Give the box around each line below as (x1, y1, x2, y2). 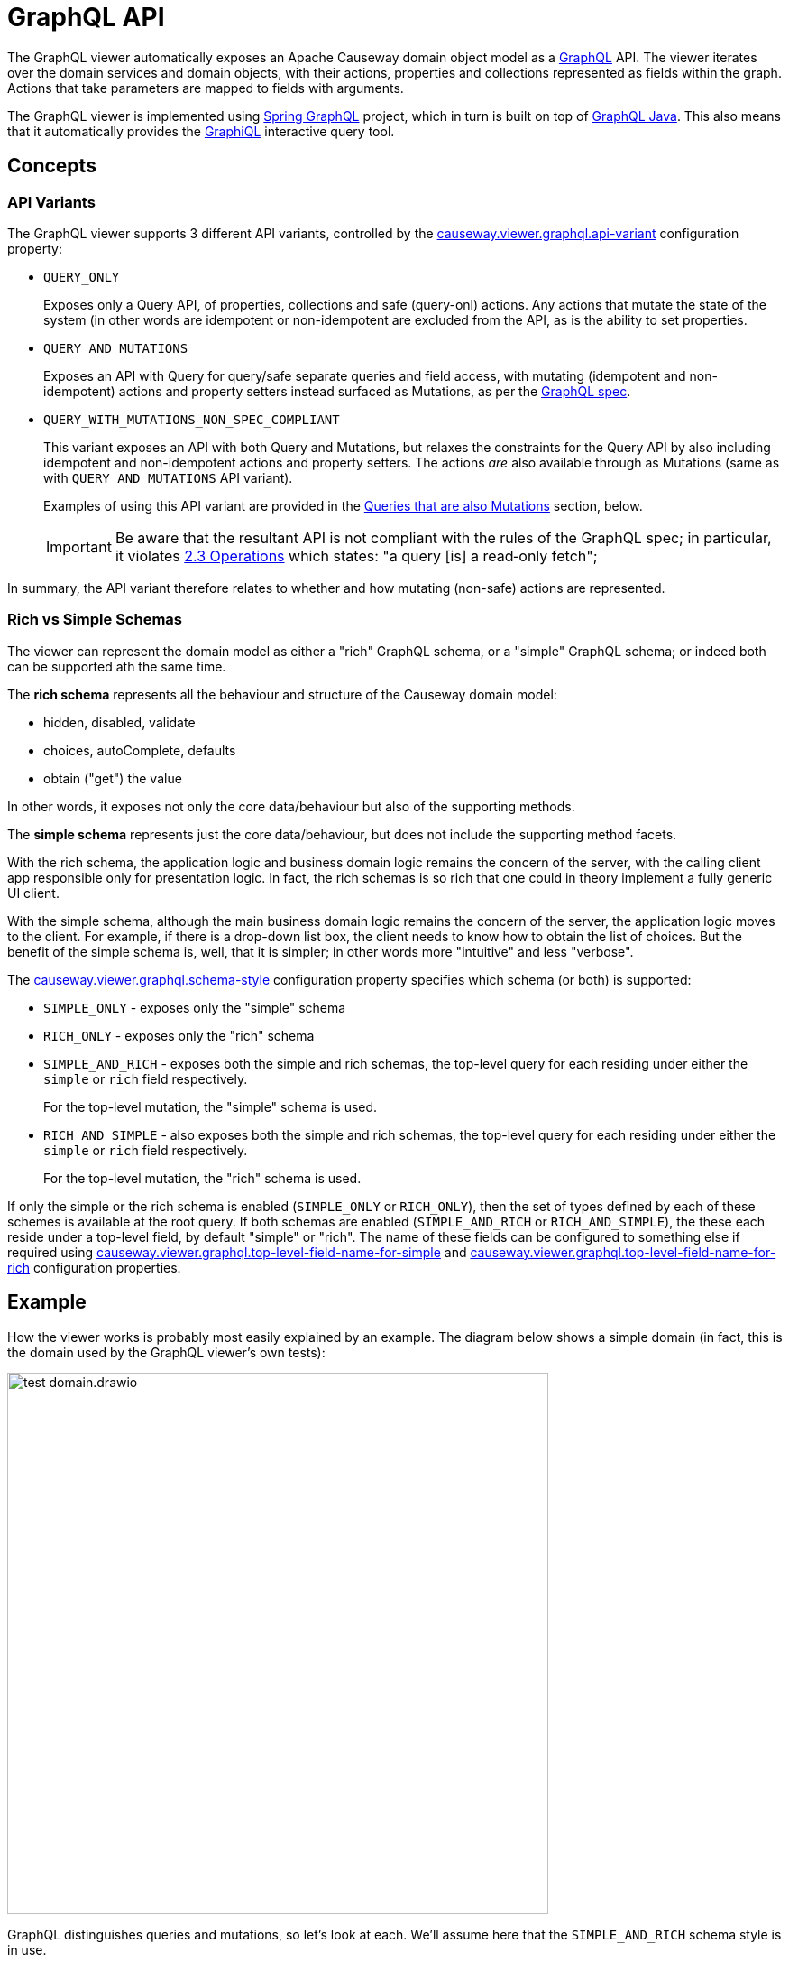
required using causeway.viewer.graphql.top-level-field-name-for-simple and (7, 1244, 467, 1260)
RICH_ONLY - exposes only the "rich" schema (43, 1027, 315, 1043)
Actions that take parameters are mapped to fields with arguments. (7, 79, 404, 96)
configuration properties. (33, 1259, 181, 1275)
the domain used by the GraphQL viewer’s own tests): (7, 1344, 326, 1360)
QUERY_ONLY (43, 269, 120, 284)
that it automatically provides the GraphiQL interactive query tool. (7, 123, 395, 139)
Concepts (7, 154, 96, 178)
